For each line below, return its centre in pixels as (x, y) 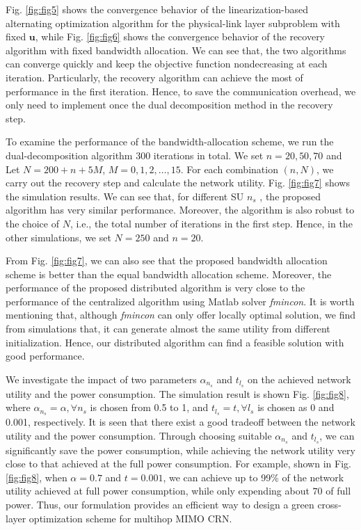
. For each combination (229, 169)
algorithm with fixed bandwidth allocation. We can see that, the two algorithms (176, 50)
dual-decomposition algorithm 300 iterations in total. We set (135, 155)
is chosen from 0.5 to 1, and (149, 407)
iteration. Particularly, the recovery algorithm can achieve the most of (154, 77)
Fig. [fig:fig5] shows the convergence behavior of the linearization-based (157, 9)
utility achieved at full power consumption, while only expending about (158, 491)
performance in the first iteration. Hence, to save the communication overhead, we (181, 91)
